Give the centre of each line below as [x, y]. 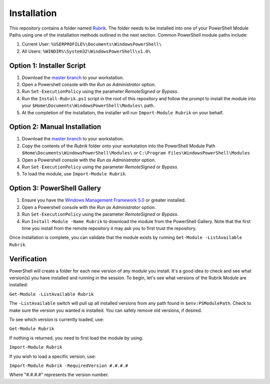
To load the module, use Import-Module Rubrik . [74, 174]
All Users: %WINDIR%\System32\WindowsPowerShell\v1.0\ [86, 51]
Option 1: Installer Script [47, 65]
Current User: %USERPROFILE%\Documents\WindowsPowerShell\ [92, 44]
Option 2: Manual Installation [55, 127]
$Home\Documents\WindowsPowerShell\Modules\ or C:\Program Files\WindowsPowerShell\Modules [136, 153]
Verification [28, 259]
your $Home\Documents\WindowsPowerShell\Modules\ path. [88, 106]
